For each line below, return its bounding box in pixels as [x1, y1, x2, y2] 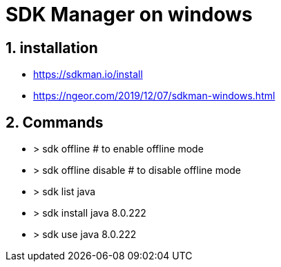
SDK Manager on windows [6, 3, 253, 26]
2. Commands [6, 113, 104, 131]
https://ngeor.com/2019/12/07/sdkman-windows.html [33, 90, 275, 102]
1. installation [6, 39, 98, 57]
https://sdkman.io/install [33, 68, 143, 81]
